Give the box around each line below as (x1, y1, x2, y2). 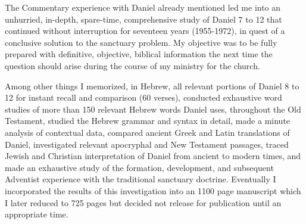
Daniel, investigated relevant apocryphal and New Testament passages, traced (5, 138, 289, 150)
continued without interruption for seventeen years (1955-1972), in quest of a (5, 24, 285, 37)
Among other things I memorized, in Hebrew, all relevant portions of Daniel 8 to (5, 79, 299, 92)
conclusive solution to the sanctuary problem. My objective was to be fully (5, 36, 277, 48)
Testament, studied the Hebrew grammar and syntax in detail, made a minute (5, 114, 291, 127)
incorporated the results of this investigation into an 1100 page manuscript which (5, 184, 301, 197)
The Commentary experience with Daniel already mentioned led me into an (5, 1, 281, 13)
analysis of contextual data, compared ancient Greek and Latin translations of (5, 126, 290, 138)
